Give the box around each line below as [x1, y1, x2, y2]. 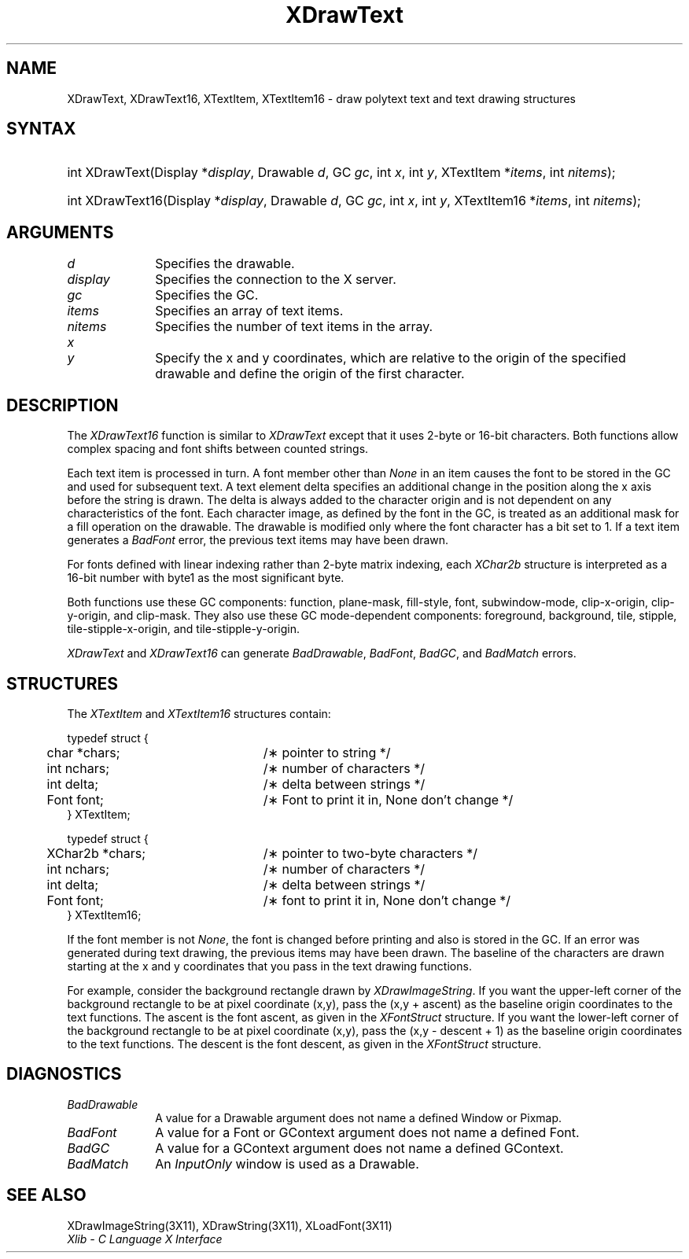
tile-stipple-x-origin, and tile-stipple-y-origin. [67, 622, 300, 636]
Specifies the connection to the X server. [155, 271, 396, 288]
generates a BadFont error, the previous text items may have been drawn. [67, 533, 449, 547]
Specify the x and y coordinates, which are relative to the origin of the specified [155, 350, 626, 366]
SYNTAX [6, 119, 76, 139]
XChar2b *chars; [46, 845, 146, 861]
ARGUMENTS [6, 222, 114, 242]
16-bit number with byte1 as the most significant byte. [67, 571, 344, 585]
